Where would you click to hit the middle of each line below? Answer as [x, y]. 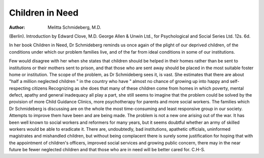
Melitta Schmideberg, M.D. [74, 27]
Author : [17, 27]
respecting [20, 88]
